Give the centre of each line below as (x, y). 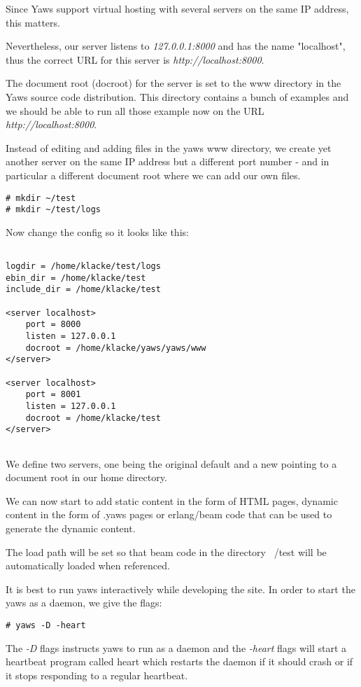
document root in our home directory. (86, 477)
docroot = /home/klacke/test (93, 418)
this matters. (33, 22)
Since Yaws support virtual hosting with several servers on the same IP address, (177, 8)
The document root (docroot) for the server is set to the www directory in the (174, 83)
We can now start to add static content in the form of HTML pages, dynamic (172, 500)
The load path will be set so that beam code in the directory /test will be (166, 551)
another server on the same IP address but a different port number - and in (168, 161)
